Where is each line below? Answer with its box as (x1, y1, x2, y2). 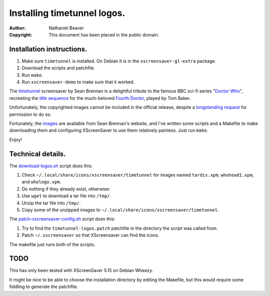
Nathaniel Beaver (48, 25, 84, 31)
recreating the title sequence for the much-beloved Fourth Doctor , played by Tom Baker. (9, 95, 191, 101)
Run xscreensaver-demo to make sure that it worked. (21, 79, 135, 85)
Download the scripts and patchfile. (21, 65, 95, 71)
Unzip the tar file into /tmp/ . (21, 200, 81, 206)
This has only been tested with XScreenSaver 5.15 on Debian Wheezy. (9, 268, 153, 274)
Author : (9, 25, 26, 31)
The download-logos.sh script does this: (9, 163, 92, 169)
